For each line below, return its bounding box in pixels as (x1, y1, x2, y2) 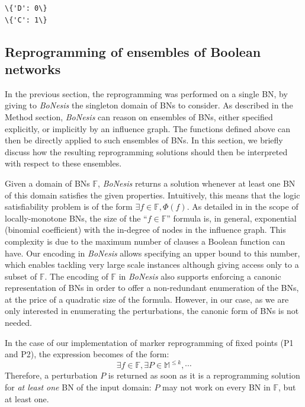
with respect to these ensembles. (5, 157, 122, 169)
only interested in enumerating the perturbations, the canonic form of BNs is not (5, 305, 299, 317)
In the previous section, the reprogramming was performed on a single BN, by (5, 87, 288, 100)
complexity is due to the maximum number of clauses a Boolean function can (5, 235, 285, 247)
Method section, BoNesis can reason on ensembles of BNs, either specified (5, 110, 273, 123)
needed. (5, 316, 32, 329)
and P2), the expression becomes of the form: (5, 348, 169, 360)
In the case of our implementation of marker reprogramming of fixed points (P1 (5, 336, 294, 348)
